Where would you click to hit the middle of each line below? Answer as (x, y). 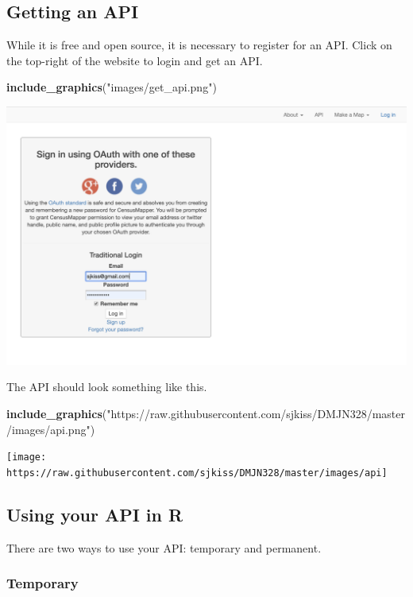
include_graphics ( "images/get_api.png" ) (112, 87)
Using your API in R (95, 514)
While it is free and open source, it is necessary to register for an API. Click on (199, 45)
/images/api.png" (48, 429)
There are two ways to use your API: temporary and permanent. (164, 547)
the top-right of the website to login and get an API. (135, 60)
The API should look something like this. (107, 387)
